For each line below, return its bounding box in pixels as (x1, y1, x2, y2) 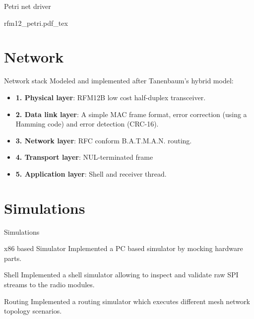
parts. (4, 253, 22, 263)
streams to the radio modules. (4, 279, 95, 289)
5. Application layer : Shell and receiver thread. (15, 168, 167, 179)
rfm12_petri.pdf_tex (4, 17, 68, 28)
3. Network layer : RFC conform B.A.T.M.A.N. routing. (15, 135, 192, 145)
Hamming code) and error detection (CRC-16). (15, 119, 159, 129)
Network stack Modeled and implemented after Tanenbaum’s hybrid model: (4, 75, 234, 86)
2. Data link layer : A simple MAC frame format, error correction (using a (15, 109, 247, 119)
